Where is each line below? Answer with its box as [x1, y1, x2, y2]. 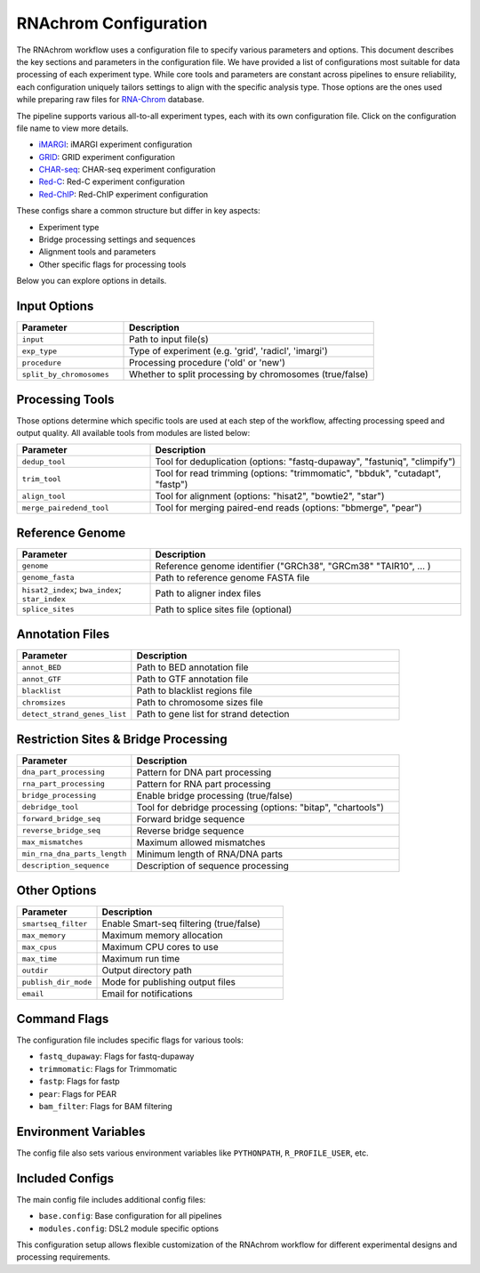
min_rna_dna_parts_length [21, 850, 127, 858]
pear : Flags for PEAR [38, 1088, 117, 1099]
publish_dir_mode [21, 977, 92, 987]
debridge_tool [21, 802, 79, 812]
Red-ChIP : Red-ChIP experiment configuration [38, 189, 209, 199]
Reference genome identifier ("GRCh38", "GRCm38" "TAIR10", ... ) [155, 560, 431, 572]
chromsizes [21, 697, 67, 707]
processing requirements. [16, 1252, 111, 1262]
